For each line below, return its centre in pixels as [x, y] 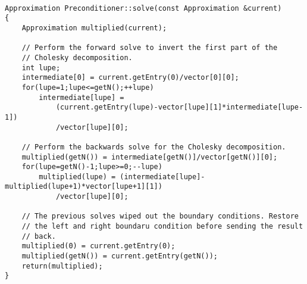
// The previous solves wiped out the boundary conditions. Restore [160, 216]
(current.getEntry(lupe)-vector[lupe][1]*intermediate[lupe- [179, 107]
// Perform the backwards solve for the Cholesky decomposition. [154, 147]
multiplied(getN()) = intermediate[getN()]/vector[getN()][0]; [150, 157]
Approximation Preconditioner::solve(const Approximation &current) [143, 8]
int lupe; [41, 68]
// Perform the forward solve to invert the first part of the [150, 48]
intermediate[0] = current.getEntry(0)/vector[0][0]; [130, 78]
